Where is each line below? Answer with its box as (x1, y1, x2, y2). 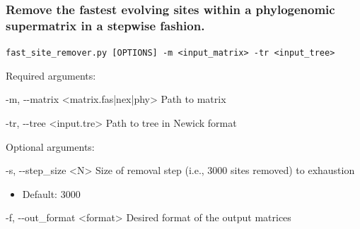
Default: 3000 (22, 186, 81, 201)
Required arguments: (6, 68, 96, 82)
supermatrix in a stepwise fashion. (6, 16, 205, 34)
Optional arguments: (6, 139, 95, 154)
